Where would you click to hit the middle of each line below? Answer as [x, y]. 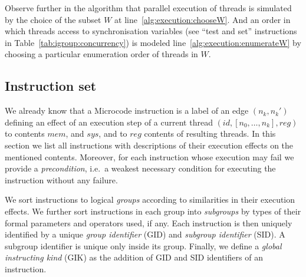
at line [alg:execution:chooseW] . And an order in [203, 19]
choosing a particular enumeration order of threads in [101, 54]
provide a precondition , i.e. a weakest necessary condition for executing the [140, 168]
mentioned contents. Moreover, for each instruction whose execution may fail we [149, 156]
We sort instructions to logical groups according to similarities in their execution [150, 199]
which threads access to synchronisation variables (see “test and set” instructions [151, 31]
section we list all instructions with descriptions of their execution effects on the [149, 145]
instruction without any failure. [61, 179]
